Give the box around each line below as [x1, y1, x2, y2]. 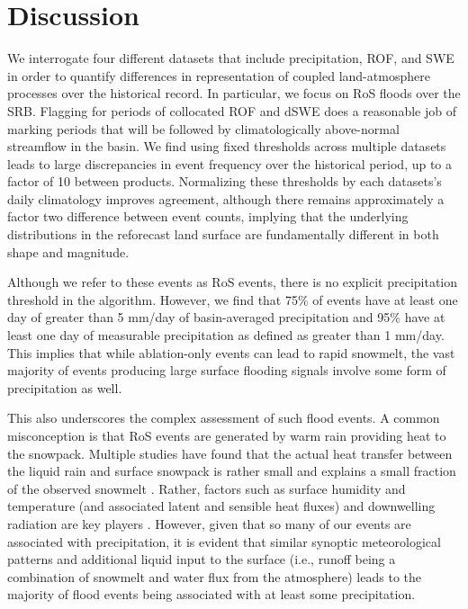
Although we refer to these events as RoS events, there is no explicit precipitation [7, 273, 458, 291]
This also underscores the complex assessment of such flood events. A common [7, 408, 440, 427]
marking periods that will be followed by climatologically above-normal [7, 119, 400, 138]
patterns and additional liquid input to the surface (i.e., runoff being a [7, 550, 396, 569]
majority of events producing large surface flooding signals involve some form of [7, 361, 446, 380]
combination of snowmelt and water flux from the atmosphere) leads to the [7, 567, 421, 586]
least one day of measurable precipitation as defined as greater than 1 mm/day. [7, 326, 445, 345]
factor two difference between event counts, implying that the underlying [7, 207, 409, 226]
